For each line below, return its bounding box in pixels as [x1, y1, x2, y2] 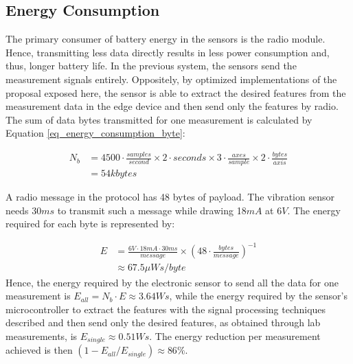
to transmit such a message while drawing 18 [57, 203, 247, 217]
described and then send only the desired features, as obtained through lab [5, 315, 321, 330]
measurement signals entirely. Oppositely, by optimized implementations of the [5, 71, 337, 86]
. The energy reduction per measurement [149, 328, 321, 343]
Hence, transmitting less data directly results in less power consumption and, [5, 45, 330, 59]
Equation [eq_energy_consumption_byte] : [5, 126, 185, 140]
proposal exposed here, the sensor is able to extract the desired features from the [5, 85, 346, 100]
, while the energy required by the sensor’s [169, 288, 348, 303]
